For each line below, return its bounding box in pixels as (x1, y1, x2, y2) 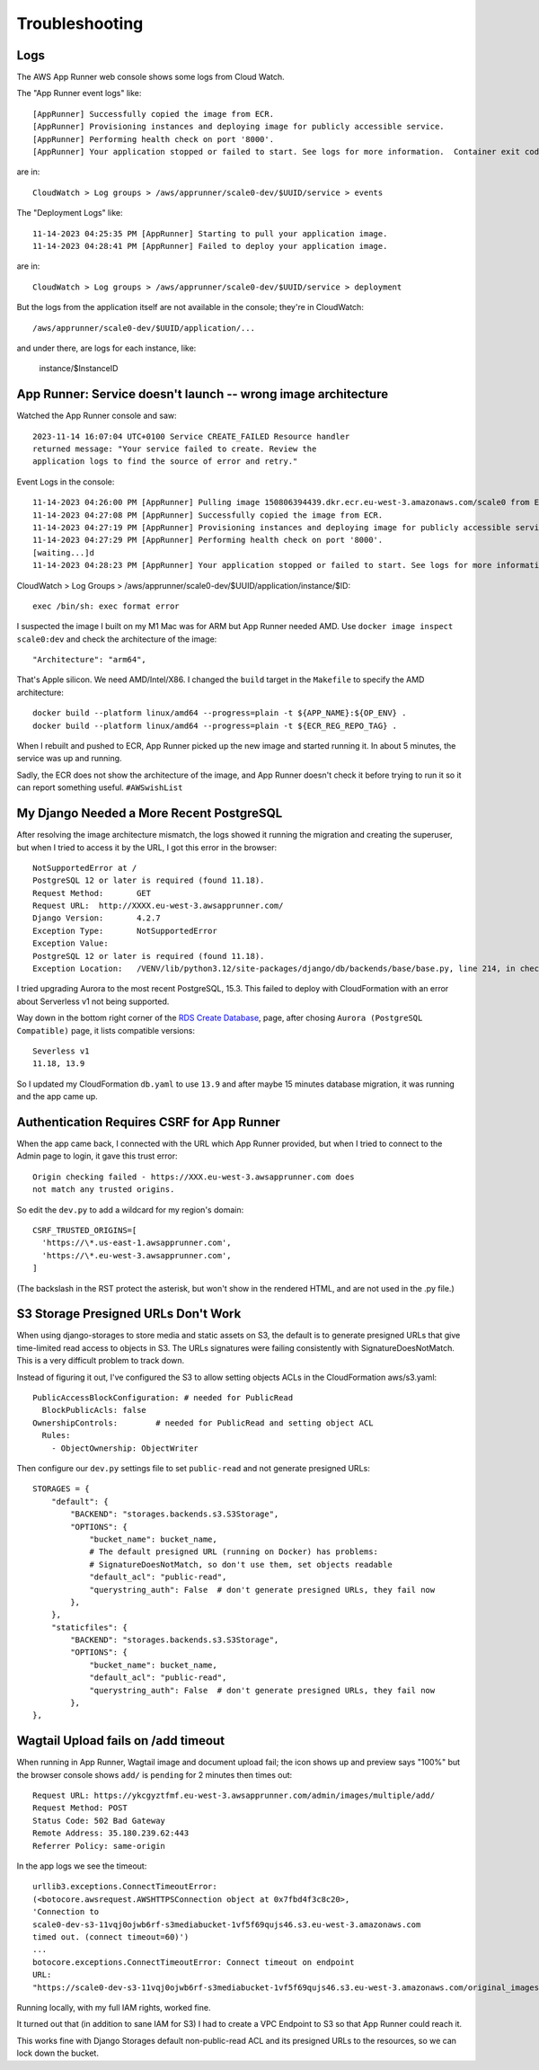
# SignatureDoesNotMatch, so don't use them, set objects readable (89, 1559, 393, 1569)
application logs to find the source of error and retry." (32, 457, 298, 466)
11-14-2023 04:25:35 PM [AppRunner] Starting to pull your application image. (32, 228, 388, 238)
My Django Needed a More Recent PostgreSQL (16, 805, 283, 822)
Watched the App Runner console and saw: (16, 410, 177, 422)
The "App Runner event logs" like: (16, 88, 142, 99)
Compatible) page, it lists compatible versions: (16, 1025, 195, 1035)
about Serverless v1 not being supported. (16, 996, 170, 1007)
